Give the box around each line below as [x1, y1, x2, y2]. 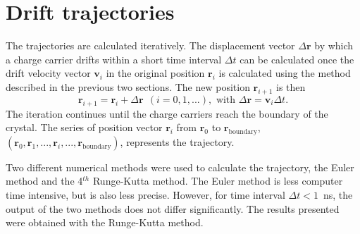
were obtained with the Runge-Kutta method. [6, 215, 204, 230]
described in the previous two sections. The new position [6, 79, 250, 94]
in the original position [106, 66, 205, 80]
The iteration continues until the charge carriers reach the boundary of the [6, 106, 328, 121]
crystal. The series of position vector [6, 120, 163, 135]
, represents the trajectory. [120, 134, 235, 149]
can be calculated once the [240, 51, 354, 66]
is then [276, 79, 306, 94]
